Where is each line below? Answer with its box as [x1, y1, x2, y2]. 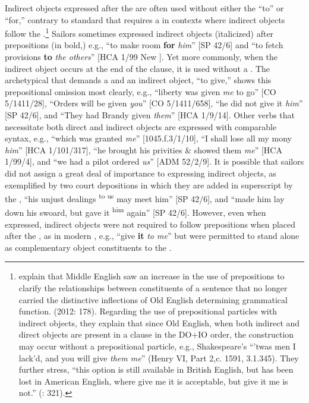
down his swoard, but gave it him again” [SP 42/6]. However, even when [5, 204, 266, 219]
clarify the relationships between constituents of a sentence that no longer [18, 282, 288, 294]
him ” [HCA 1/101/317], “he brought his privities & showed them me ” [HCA [5, 143, 282, 156]
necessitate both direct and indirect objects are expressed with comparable [5, 120, 277, 133]
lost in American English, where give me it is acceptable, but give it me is [18, 374, 288, 387]
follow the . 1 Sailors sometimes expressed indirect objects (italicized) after [5, 26, 274, 39]
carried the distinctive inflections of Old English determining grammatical [18, 293, 288, 306]
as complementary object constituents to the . [5, 241, 172, 253]
